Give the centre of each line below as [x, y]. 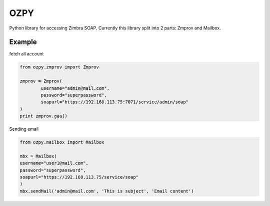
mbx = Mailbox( [38, 156]
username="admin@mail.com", [75, 88]
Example [23, 42]
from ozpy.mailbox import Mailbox [62, 142]
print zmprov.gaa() [43, 116]
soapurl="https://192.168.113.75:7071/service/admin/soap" [115, 102]
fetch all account [26, 54]
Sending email [24, 129]
